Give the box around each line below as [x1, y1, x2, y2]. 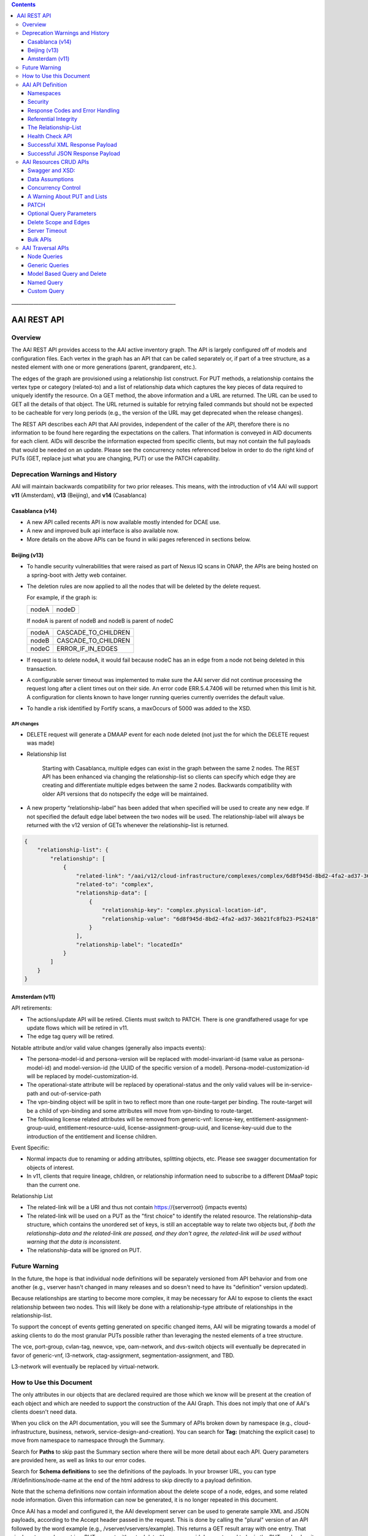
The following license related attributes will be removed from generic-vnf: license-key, [26, 1115, 245, 1123]
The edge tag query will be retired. [26, 1033, 115, 1040]
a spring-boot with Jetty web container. [26, 571, 127, 579]
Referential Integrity [28, 116, 78, 123]
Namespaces [28, 89, 61, 96]
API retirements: [11, 1005, 52, 1012]
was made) [26, 739, 55, 746]
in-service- [284, 1081, 313, 1089]
